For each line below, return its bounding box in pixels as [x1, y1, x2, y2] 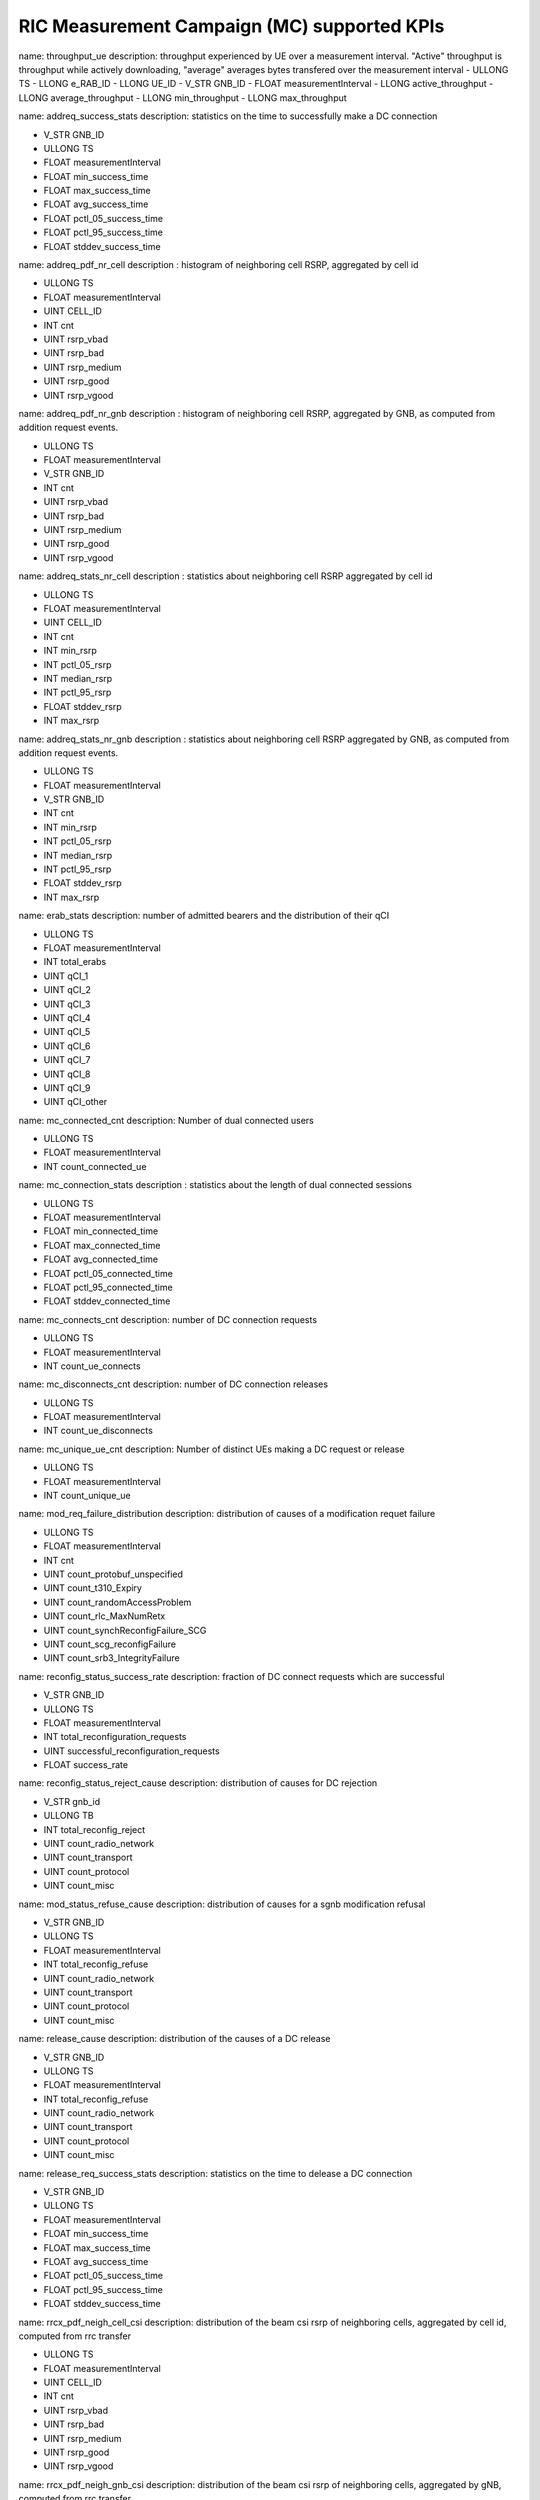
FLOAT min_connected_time [43, 1225, 159, 1237]
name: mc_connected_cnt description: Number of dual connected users [18, 1114, 315, 1126]
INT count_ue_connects [43, 1360, 141, 1372]
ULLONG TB [43, 1810, 94, 1822]
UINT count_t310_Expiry [43, 1582, 142, 1594]
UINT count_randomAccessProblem [43, 1596, 192, 1608]
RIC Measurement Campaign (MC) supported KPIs [18, 15, 445, 37]
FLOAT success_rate [43, 1759, 129, 1771]
